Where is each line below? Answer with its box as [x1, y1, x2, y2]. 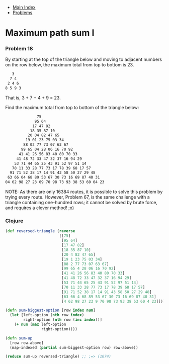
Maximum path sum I [5, 27, 95, 39]
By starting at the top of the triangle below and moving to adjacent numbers [5, 56, 162, 62]
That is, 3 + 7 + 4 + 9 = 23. [5, 95, 61, 101]
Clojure [5, 217, 24, 224]
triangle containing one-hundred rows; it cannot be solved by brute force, [5, 200, 157, 206]
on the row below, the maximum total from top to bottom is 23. [5, 62, 134, 68]
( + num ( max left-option [14, 322, 66, 327]
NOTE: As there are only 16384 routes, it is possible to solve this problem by [5, 189, 163, 195]
